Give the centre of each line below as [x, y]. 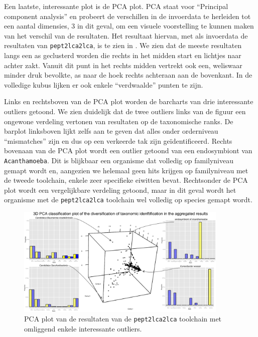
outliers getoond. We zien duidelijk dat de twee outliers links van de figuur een [125, 111]
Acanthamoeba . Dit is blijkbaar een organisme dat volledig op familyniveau [119, 160]
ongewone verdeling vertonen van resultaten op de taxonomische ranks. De [119, 121]
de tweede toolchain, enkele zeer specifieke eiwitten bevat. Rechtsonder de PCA [126, 180]
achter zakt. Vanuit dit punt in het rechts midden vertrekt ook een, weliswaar [123, 65]
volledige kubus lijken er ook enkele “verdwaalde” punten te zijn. [104, 84]
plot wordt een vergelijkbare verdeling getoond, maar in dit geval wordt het [120, 190]
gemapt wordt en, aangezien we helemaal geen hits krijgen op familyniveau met [126, 170]
